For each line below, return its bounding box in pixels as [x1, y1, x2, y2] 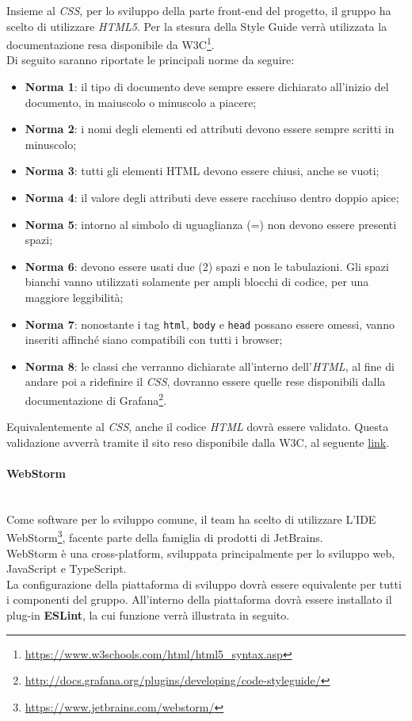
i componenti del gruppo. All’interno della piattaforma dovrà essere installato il [6, 591, 392, 608]
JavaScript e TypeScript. [6, 560, 127, 577]
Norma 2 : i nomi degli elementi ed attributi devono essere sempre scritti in [25, 120, 395, 137]
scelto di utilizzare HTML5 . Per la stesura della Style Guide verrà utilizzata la [6, 17, 387, 34]
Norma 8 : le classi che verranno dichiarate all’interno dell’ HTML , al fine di [25, 357, 395, 374]
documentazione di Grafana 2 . [25, 390, 167, 408]
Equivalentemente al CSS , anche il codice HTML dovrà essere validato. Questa [6, 418, 389, 435]
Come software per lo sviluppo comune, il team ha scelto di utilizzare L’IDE [6, 510, 376, 527]
